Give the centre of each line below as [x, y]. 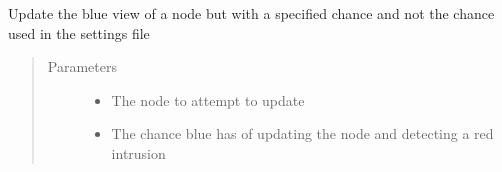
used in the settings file [79, 32]
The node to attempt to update [208, 99]
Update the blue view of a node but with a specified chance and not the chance [251, 13]
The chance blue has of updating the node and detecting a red [302, 133]
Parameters [82, 66]
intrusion [138, 152]
